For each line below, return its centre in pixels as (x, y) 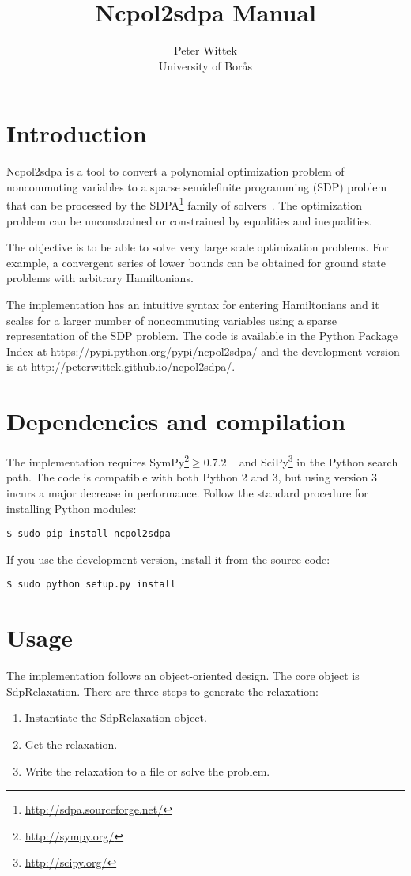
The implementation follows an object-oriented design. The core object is (183, 676)
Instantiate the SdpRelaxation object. (116, 717)
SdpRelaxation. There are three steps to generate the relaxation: (162, 691)
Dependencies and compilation (176, 421)
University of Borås (205, 65)
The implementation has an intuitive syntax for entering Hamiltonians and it (193, 305)
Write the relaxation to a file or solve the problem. (147, 770)
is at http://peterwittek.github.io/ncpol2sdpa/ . (121, 366)
